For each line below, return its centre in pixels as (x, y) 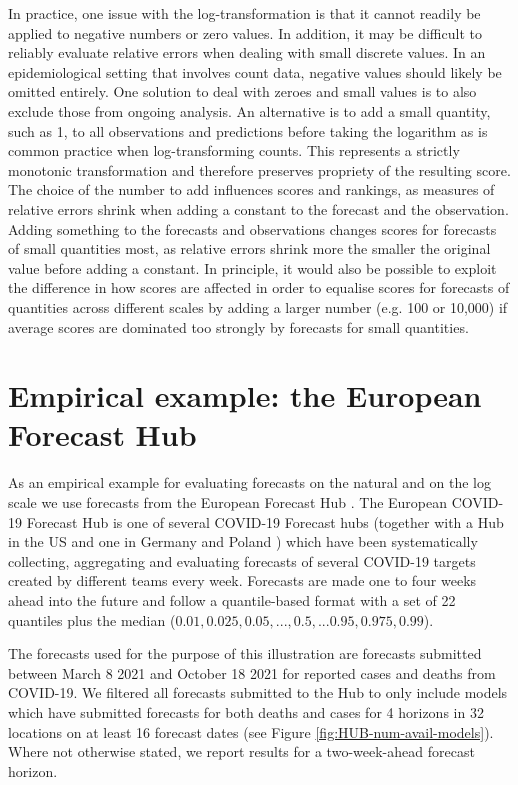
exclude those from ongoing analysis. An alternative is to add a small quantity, (249, 110)
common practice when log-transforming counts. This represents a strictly (234, 150)
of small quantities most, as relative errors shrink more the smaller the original (249, 248)
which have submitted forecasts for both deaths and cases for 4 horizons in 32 (246, 711)
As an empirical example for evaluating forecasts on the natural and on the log (249, 482)
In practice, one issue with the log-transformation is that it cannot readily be (244, 13)
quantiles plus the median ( (92, 619)
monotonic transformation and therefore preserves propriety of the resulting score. (259, 169)
